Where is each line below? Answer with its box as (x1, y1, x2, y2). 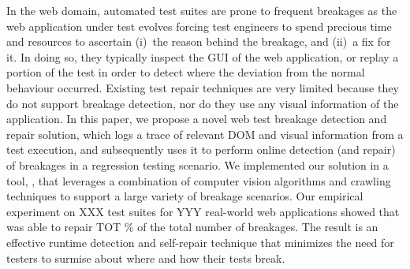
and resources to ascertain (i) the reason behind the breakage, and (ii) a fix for (6, 33, 391, 50)
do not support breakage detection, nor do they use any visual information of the (6, 95, 399, 111)
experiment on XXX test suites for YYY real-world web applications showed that (6, 203, 400, 219)
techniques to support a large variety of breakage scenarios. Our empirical (6, 188, 363, 204)
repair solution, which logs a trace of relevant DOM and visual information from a (6, 125, 404, 142)
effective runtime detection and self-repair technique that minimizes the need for (6, 234, 394, 250)
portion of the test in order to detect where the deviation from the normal (6, 64, 365, 80)
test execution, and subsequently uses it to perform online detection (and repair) (6, 141, 396, 158)
